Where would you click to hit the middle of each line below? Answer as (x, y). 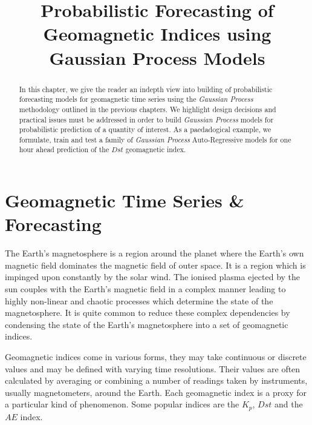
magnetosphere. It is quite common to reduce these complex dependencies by (148, 313)
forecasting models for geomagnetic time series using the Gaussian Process (136, 99)
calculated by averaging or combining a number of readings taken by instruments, (156, 380)
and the (288, 404)
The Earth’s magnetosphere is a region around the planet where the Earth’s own (154, 253)
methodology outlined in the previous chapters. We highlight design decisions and (148, 109)
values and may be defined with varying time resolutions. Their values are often (153, 368)
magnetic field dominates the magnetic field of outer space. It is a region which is (155, 265)
